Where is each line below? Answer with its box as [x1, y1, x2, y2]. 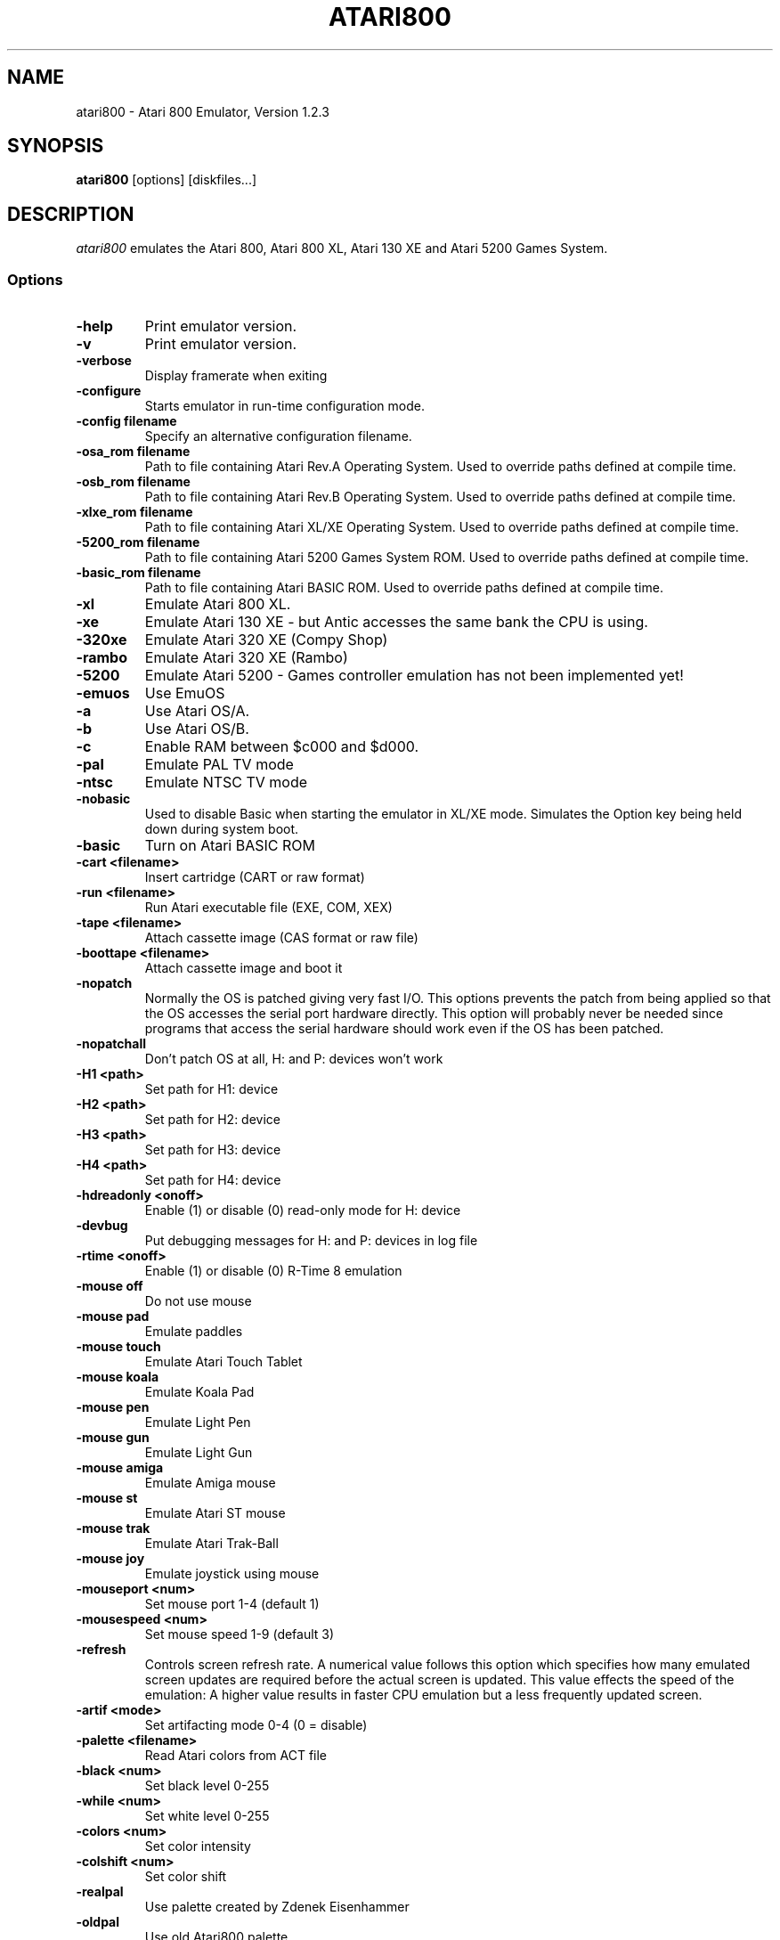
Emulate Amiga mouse [144, 1475, 276, 1491]
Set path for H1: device [144, 1081, 279, 1097]
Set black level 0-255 [144, 1778, 270, 1794]
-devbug [76, 1218, 128, 1234]
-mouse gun [76, 1430, 150, 1446]
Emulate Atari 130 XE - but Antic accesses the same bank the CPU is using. [144, 613, 648, 632]
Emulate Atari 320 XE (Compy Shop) [144, 631, 388, 649]
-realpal [76, 1884, 124, 1900]
